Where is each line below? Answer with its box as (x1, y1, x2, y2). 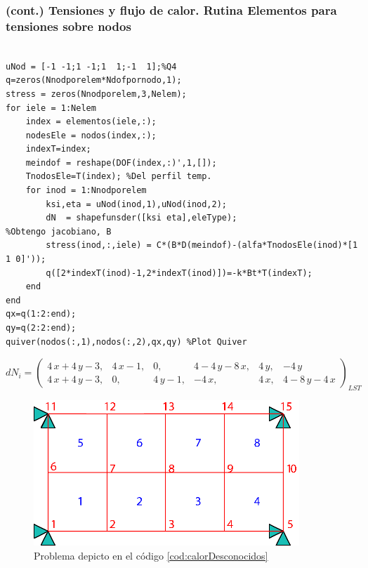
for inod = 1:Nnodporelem (25, 185, 147, 196)
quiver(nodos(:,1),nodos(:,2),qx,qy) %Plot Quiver (6, 336, 247, 347)
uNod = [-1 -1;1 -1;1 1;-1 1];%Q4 (6, 61, 177, 72)
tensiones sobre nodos (6, 17, 131, 34)
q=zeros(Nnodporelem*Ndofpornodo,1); (6, 75, 182, 86)
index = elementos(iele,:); (25, 117, 157, 127)
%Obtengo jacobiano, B (6, 226, 112, 237)
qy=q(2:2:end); (6, 323, 77, 333)
